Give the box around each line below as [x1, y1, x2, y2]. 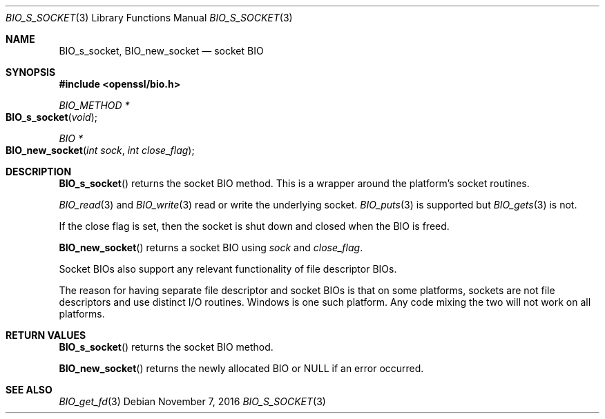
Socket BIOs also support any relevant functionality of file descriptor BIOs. [59, 263, 397, 275]
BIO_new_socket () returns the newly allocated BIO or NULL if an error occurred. [59, 362, 424, 374]
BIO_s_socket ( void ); [6, 111, 97, 123]
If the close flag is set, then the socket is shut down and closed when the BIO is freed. [59, 220, 450, 232]
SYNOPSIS [6, 66, 56, 78]
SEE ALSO [6, 384, 52, 396]
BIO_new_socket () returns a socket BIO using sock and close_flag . [59, 242, 363, 253]
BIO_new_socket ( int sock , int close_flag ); [6, 144, 195, 156]
